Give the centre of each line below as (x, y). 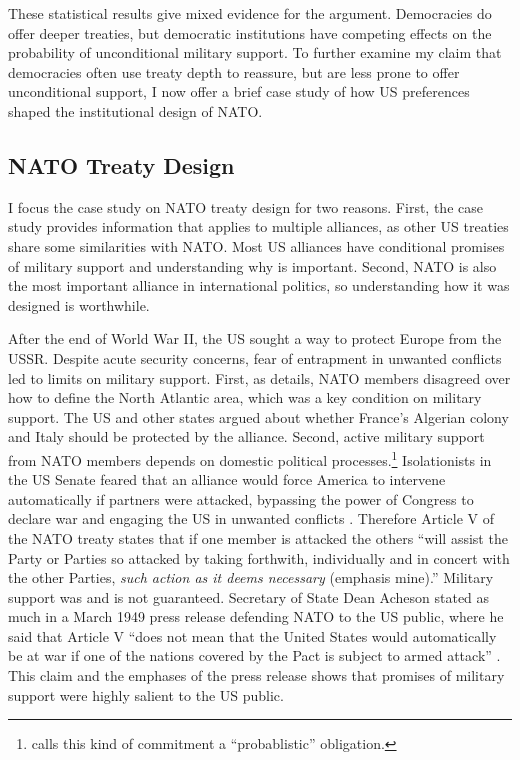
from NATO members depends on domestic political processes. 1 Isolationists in (250, 458)
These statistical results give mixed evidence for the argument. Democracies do (250, 13)
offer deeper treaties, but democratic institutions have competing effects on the (250, 32)
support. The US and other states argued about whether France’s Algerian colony (258, 416)
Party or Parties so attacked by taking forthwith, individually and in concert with (259, 557)
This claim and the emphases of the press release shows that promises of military (256, 675)
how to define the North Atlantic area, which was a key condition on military (245, 397)
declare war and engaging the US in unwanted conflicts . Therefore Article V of (251, 518)
